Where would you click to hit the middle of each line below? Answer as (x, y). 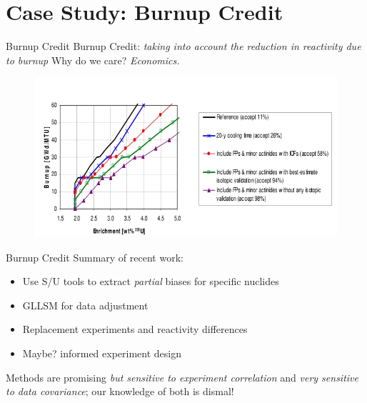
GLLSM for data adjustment (85, 305)
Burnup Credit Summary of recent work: (95, 257)
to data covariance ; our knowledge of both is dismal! (120, 391)
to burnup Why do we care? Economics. (93, 60)
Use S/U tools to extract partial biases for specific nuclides (151, 281)
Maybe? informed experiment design (102, 353)
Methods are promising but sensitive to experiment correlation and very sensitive (182, 377)
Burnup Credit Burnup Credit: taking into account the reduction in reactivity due (183, 46)
